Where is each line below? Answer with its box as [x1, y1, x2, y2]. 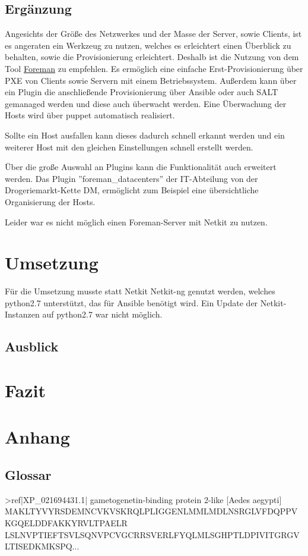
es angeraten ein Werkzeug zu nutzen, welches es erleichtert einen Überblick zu [5, 39, 291, 51]
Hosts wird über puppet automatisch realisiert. [5, 109, 175, 121]
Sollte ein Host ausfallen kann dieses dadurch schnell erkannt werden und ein [5, 128, 285, 141]
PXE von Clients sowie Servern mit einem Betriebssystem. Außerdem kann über [5, 74, 297, 86]
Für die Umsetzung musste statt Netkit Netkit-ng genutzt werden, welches [5, 285, 275, 297]
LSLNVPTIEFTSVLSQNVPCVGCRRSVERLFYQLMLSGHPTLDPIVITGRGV [5, 528, 300, 541]
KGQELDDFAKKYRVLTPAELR [5, 516, 128, 529]
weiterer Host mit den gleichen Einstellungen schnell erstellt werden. [5, 140, 253, 153]
